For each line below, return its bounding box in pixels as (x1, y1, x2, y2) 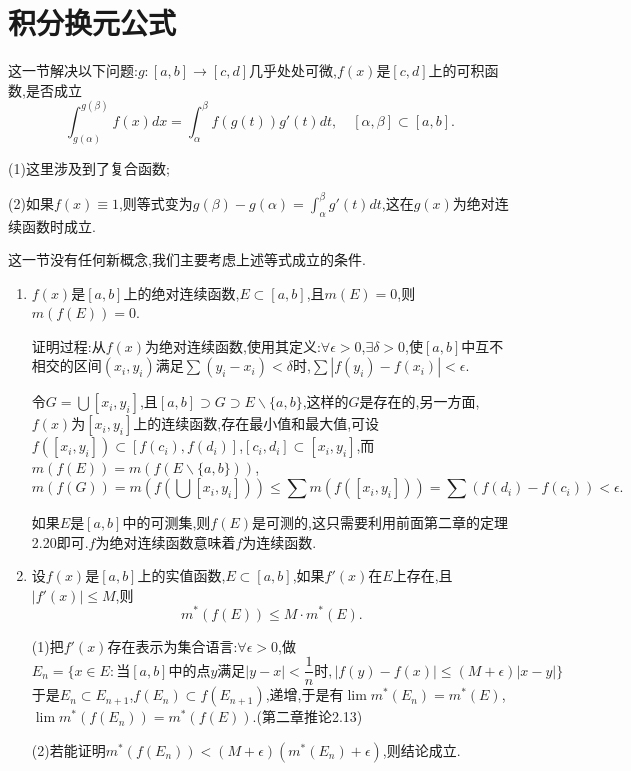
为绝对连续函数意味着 (95, 531, 236, 552)
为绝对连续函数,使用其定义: (145, 335, 321, 356)
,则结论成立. (382, 739, 461, 760)
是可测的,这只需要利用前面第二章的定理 (252, 512, 508, 533)
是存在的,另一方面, (359, 391, 480, 412)
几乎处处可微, (249, 60, 338, 81)
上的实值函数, (137, 565, 226, 586)
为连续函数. (242, 531, 317, 552)
